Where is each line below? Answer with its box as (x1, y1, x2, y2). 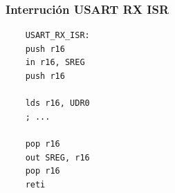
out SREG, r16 (25, 152, 90, 163)
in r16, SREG (25, 57, 85, 68)
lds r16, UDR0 (25, 98, 90, 109)
